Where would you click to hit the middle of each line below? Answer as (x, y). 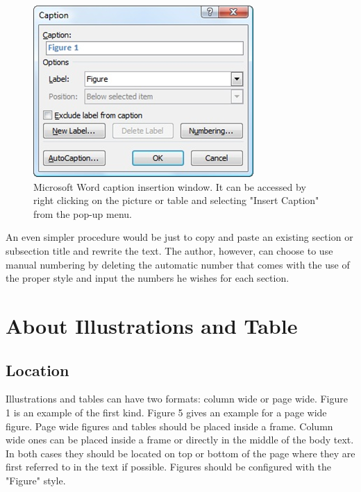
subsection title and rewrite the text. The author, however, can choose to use (169, 250)
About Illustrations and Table (152, 325)
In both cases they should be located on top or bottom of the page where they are (180, 453)
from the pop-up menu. (83, 213)
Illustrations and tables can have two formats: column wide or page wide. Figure (177, 399)
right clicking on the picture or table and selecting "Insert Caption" (176, 200)
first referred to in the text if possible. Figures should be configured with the (169, 467)
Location (37, 370)
